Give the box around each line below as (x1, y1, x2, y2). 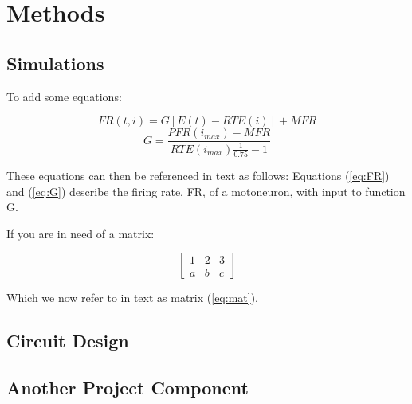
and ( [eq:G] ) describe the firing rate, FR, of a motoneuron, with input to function (6, 182, 406, 199)
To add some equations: (6, 88, 122, 104)
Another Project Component (6, 375, 249, 400)
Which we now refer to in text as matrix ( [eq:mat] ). (6, 289, 258, 306)
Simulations (6, 50, 104, 75)
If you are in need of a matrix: (6, 225, 155, 241)
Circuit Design (6, 328, 129, 353)
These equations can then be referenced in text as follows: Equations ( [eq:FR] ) (6, 167, 390, 183)
